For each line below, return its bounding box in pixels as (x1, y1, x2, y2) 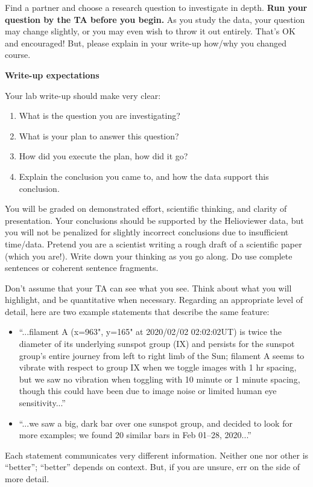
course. (5, 48, 31, 61)
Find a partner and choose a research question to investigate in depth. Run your (5, 1, 308, 13)
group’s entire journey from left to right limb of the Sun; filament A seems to (19, 349, 305, 361)
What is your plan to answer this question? (19, 129, 179, 142)
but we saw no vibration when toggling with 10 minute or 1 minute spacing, (19, 372, 300, 385)
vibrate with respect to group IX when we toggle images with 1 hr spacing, (19, 361, 297, 374)
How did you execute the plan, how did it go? (19, 150, 188, 162)
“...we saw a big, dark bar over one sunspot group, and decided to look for (19, 416, 292, 429)
